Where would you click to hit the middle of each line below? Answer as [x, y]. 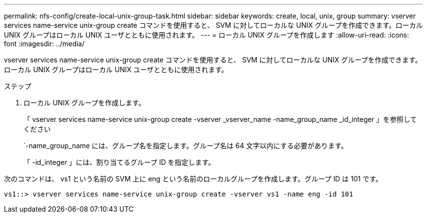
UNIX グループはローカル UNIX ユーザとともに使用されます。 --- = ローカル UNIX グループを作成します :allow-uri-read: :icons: [206, 35]
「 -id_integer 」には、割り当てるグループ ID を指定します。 [119, 162]
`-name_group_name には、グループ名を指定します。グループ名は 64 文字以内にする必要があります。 [186, 146]
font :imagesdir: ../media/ [44, 44]
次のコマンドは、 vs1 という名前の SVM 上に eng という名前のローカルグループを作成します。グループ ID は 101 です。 [193, 179]
